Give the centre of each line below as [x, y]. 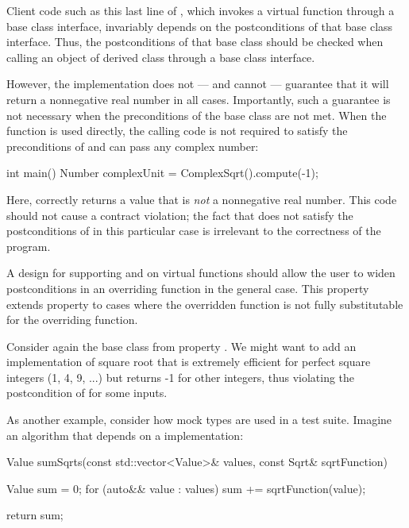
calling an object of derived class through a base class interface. [161, 57]
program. [29, 246]
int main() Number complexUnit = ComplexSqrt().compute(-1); [162, 173]
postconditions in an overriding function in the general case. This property [188, 288]
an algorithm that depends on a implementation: [125, 435]
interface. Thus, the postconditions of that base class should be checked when [195, 42]
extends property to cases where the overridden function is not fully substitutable [205, 304]
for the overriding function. [72, 320]
